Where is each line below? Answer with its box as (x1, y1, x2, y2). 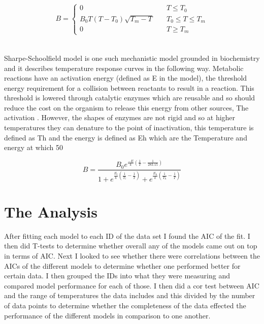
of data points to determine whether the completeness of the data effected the (4, 300, 246, 311)
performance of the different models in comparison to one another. (4, 310, 211, 320)
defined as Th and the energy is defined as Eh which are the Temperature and (4, 132, 247, 142)
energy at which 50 (4, 142, 63, 153)
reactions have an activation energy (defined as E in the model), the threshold (4, 73, 247, 83)
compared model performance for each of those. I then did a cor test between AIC (4, 280, 259, 291)
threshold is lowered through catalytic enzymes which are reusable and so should (4, 92, 255, 103)
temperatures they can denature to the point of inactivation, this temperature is (4, 122, 254, 133)
